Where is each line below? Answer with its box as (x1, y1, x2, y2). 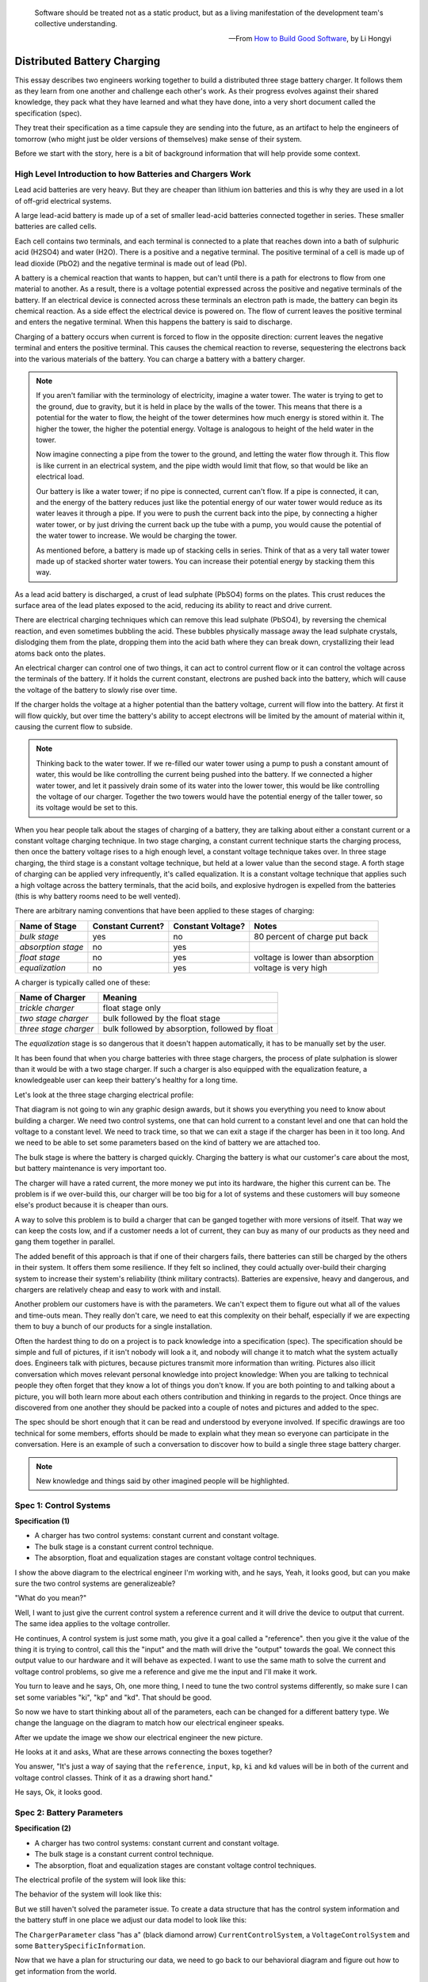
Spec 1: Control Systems (14, 1499, 111, 1510)
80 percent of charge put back (254, 931, 369, 942)
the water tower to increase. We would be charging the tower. (36, 531, 238, 541)
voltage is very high (254, 962, 328, 973)
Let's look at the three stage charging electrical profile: (14, 1090, 194, 1100)
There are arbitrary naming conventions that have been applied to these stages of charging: (14, 906, 315, 916)
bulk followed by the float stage (102, 1013, 221, 1024)
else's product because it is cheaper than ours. (14, 1200, 169, 1210)
